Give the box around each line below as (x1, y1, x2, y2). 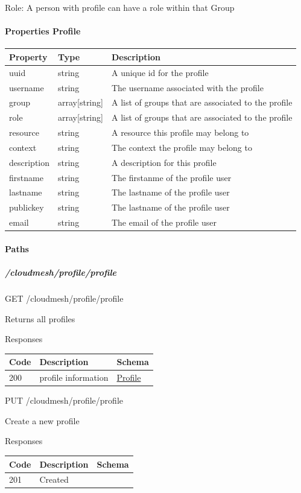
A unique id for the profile (111, 66, 209, 78)
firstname (9, 171, 43, 183)
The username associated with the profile (111, 81, 264, 94)
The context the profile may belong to (111, 141, 252, 153)
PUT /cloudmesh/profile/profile (5, 394, 123, 407)
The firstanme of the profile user (111, 171, 232, 183)
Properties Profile (5, 25, 81, 37)
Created (39, 473, 69, 486)
